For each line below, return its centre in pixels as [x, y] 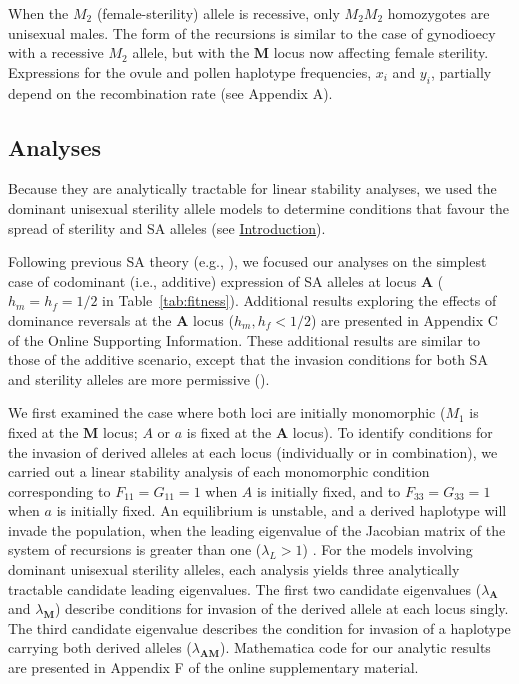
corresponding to [59, 490]
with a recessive [56, 52]
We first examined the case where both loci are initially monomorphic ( [227, 412]
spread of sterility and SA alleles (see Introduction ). [167, 227]
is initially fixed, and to [329, 490]
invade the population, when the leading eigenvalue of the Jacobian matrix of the [257, 529]
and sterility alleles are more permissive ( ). [139, 378]
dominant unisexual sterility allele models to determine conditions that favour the [258, 207]
